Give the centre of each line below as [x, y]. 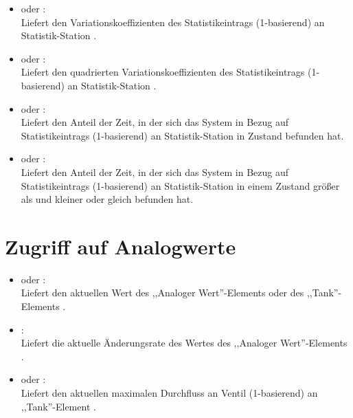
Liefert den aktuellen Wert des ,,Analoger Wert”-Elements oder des [162, 293]
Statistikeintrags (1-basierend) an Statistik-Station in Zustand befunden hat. [182, 135]
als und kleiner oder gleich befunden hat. [107, 199]
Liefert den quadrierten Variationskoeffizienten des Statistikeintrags [163, 72]
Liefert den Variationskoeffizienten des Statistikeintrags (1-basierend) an [173, 22]
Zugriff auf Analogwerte [121, 246]
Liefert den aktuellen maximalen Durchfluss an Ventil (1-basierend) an [169, 393]
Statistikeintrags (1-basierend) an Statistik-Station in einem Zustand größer [180, 185]
